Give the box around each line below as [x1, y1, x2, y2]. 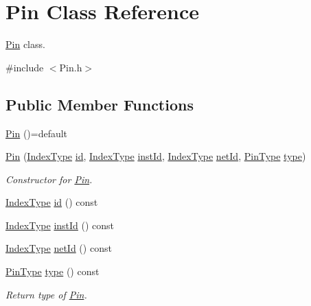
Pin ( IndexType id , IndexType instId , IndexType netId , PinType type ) [5, 149, 306, 163]
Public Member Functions [5, 93, 194, 115]
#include [5, 60, 44, 74]
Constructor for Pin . [5, 172, 93, 186]
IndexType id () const [5, 195, 98, 209]
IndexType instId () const [5, 217, 115, 232]
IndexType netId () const [5, 241, 112, 255]
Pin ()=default [5, 126, 68, 140]
